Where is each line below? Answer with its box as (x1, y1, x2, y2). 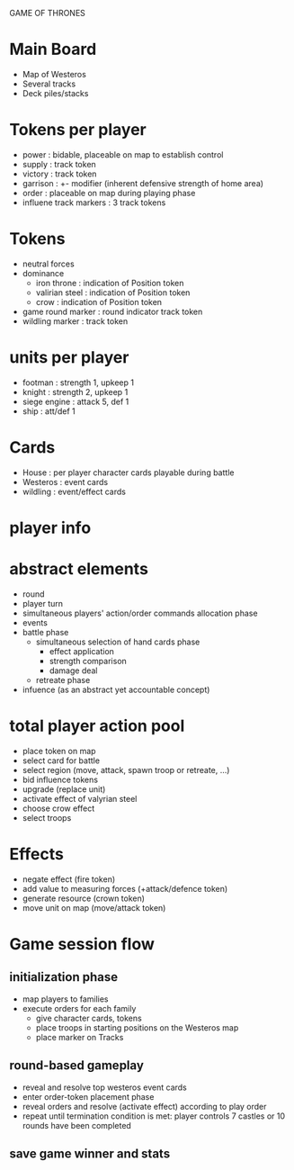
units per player (9, 347, 129, 367)
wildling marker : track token (22, 315, 129, 327)
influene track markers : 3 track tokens (22, 197, 166, 208)
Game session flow (9, 933, 156, 954)
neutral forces (22, 258, 75, 269)
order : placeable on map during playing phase (22, 187, 196, 198)
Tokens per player (9, 120, 147, 140)
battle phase (22, 626, 69, 637)
